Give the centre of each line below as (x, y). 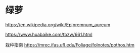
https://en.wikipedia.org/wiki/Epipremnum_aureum (58, 24)
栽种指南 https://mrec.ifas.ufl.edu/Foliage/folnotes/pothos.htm (70, 45)
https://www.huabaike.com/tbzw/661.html (49, 34)
